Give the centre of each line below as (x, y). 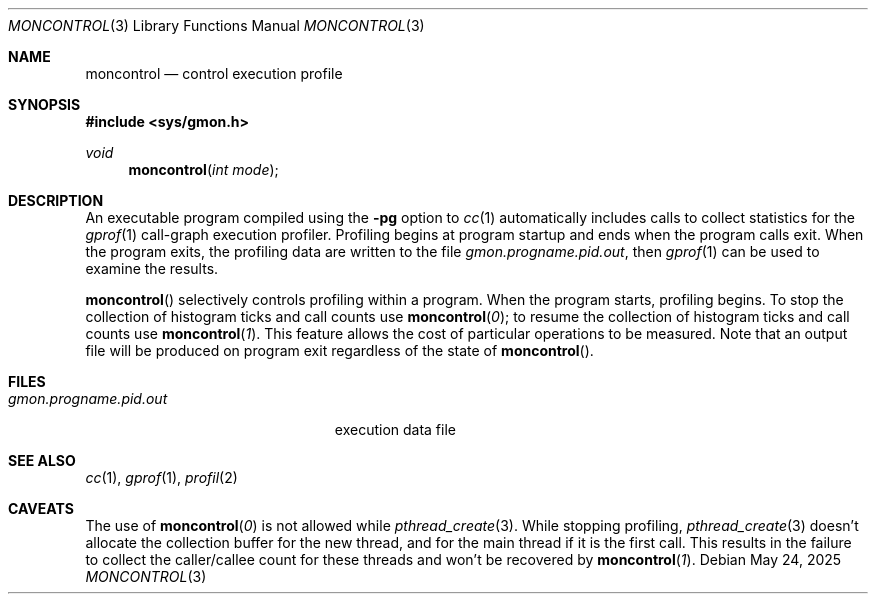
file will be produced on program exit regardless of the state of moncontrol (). (339, 350)
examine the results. (152, 268)
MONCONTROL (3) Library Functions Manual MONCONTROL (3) (216, 25)
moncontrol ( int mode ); (203, 169)
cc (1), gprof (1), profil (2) (161, 477)
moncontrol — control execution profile (214, 73)
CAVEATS (41, 508)
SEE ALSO (42, 460)
